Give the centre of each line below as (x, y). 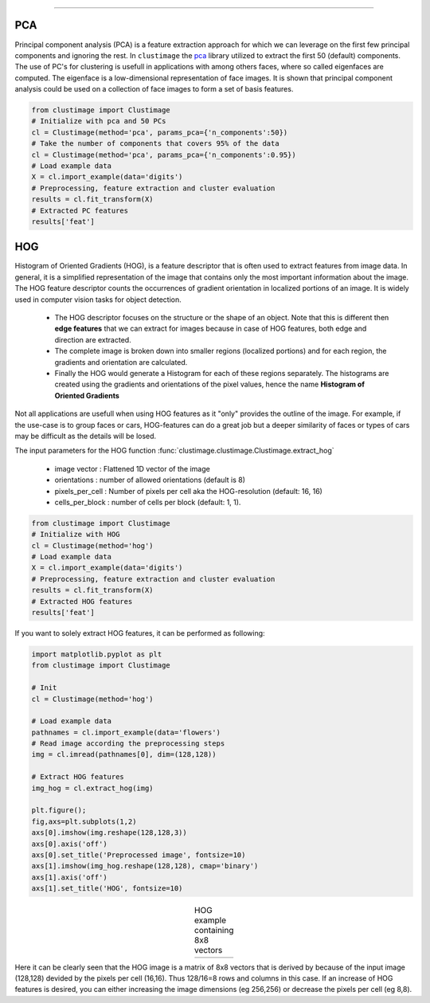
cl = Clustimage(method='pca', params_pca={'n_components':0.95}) (164, 155)
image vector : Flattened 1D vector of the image (132, 468)
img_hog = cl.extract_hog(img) (93, 788)
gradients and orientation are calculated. (121, 362)
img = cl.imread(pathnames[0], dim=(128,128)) (124, 754)
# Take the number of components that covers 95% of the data (155, 144)
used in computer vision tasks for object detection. (98, 300)
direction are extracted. (93, 339)
